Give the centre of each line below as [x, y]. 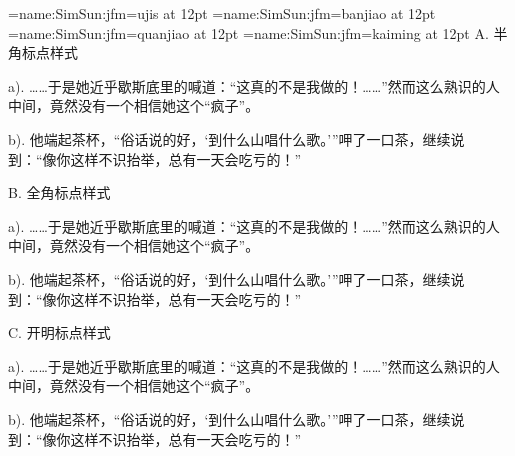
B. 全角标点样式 [59, 192]
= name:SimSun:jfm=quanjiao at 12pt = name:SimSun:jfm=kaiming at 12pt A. [248, 32]
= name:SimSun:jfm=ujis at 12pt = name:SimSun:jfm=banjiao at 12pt [222, 13]
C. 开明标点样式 [59, 332]
